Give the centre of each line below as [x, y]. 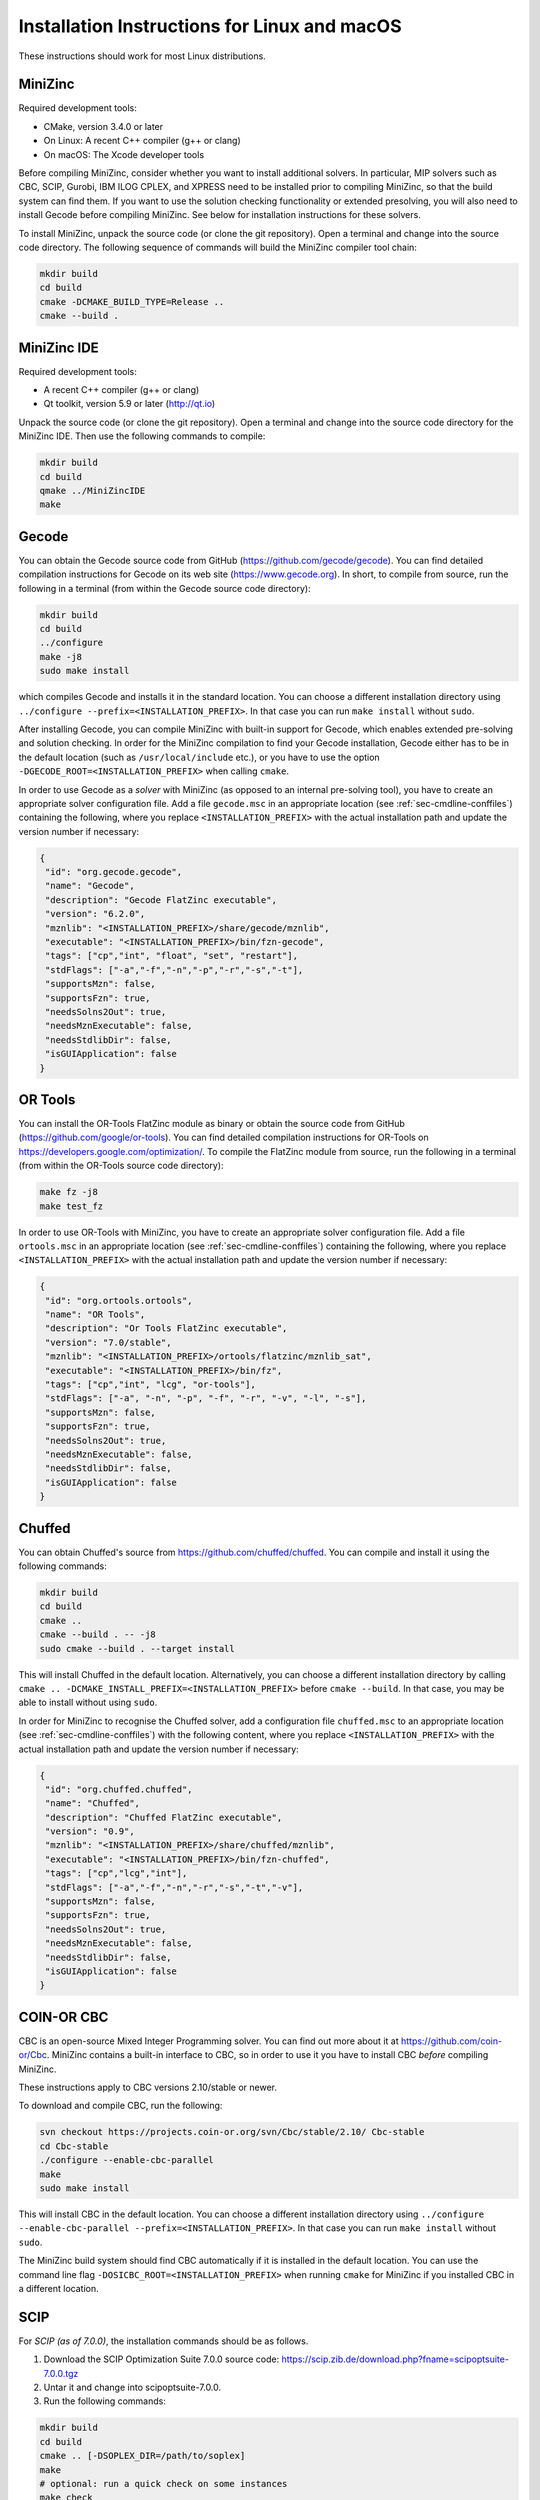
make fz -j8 [69, 1192]
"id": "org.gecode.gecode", [114, 872]
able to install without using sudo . [88, 1702]
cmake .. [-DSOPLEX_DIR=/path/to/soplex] [142, 2456]
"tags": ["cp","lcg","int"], [116, 1873]
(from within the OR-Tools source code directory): [121, 1166]
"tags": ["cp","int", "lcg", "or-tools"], [151, 1384]
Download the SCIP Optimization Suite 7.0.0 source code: [161, 2359]
